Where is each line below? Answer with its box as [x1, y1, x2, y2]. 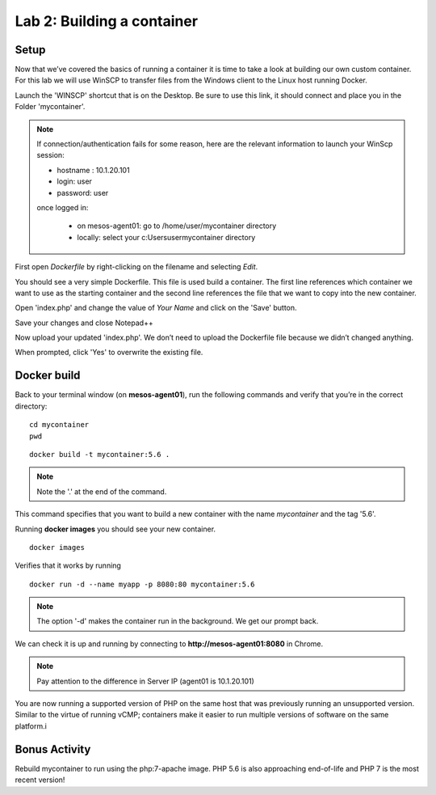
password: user [57, 188, 109, 197]
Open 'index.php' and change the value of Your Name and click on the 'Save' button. [15, 303, 298, 313]
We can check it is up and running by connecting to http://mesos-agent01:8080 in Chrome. [15, 639, 324, 649]
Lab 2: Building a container [15, 12, 198, 30]
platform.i [15, 721, 48, 731]
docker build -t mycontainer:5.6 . [29, 450, 170, 459]
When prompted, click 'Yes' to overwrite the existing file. [15, 348, 203, 357]
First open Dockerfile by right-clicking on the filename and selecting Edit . [15, 262, 258, 272]
